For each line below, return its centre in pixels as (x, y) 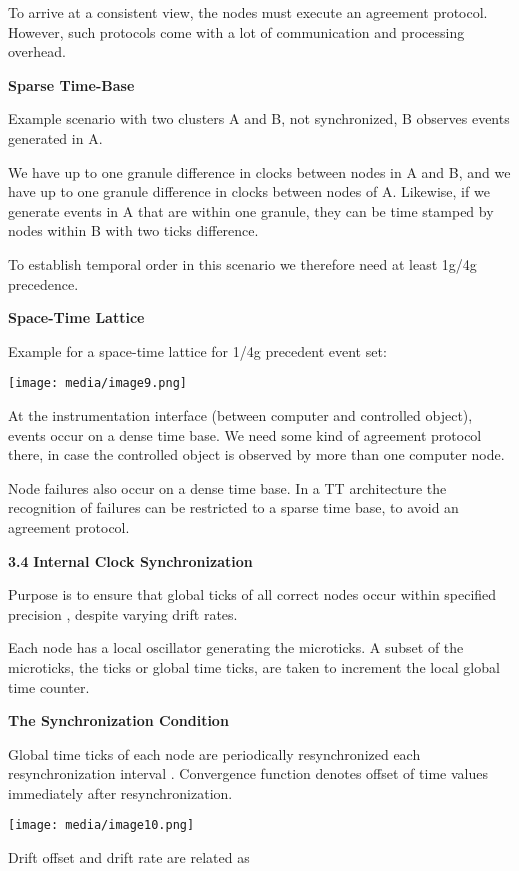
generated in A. (55, 137)
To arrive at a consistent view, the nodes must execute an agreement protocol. (248, 12)
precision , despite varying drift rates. (123, 613)
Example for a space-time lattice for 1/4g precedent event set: (197, 350)
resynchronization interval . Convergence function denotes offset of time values (248, 773)
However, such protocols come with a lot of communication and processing (236, 31)
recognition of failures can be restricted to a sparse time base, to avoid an (233, 507)
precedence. (43, 283)
